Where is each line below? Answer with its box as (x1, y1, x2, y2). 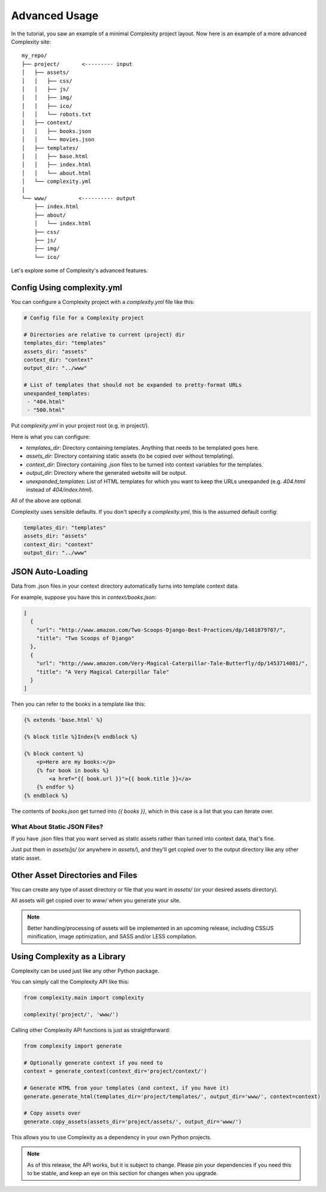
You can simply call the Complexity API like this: (11, 978, 129, 986)
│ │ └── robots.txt (22, 111, 92, 118)
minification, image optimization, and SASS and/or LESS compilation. (27, 933, 197, 940)
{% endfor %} (36, 784, 75, 791)
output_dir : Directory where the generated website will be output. (26, 469, 187, 477)
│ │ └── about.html (22, 170, 92, 176)
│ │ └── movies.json (22, 136, 95, 143)
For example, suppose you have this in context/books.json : (11, 594, 157, 601)
